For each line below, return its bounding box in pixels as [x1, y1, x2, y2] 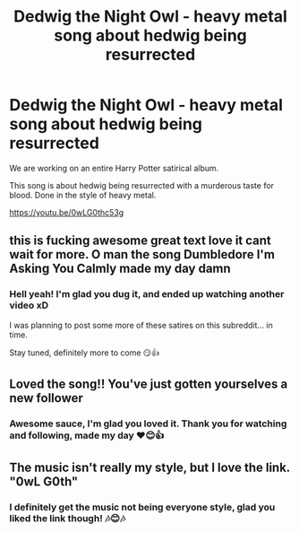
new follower [9, 390, 83, 406]
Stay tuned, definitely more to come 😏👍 [9, 347, 159, 358]
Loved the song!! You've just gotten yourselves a [9, 377, 288, 392]
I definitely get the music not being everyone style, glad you [9, 501, 276, 513]
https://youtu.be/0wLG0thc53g [9, 206, 124, 217]
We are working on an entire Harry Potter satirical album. [9, 162, 219, 173]
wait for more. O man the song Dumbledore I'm [9, 247, 276, 262]
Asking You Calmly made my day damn [9, 261, 231, 276]
